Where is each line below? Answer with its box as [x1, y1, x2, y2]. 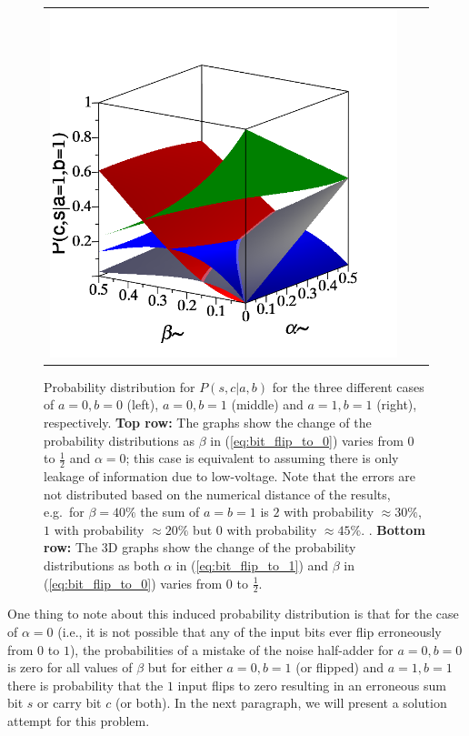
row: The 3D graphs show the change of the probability [44, 538, 356, 557]
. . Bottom [361, 519, 425, 539]
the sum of [140, 502, 200, 521]
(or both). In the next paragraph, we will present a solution [115, 693, 447, 712]
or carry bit [37, 693, 102, 712]
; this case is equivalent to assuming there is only [125, 449, 399, 468]
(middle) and [231, 395, 304, 414]
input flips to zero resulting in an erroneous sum [177, 675, 446, 694]
